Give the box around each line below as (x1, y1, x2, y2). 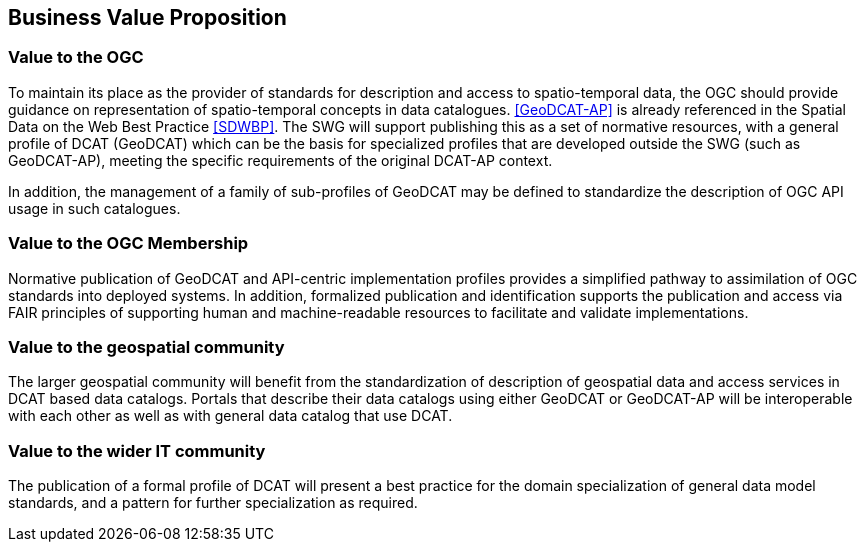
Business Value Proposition (8, 5, 287, 30)
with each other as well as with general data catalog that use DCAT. (8, 407, 453, 425)
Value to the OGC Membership (8, 233, 249, 254)
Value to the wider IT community (8, 440, 266, 461)
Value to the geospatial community (8, 336, 285, 357)
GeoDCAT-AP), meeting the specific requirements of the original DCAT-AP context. (8, 151, 553, 169)
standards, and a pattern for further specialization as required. (8, 494, 418, 512)
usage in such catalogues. (8, 199, 181, 217)
